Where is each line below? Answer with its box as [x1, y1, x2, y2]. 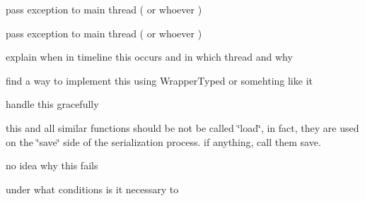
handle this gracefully [6, 97, 99, 111]
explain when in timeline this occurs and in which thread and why [6, 49, 293, 64]
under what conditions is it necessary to [6, 181, 179, 196]
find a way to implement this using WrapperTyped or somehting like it [6, 73, 313, 87]
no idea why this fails [6, 158, 98, 173]
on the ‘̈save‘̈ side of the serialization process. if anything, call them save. [6, 134, 321, 149]
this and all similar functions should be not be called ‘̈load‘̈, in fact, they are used [6, 120, 359, 135]
